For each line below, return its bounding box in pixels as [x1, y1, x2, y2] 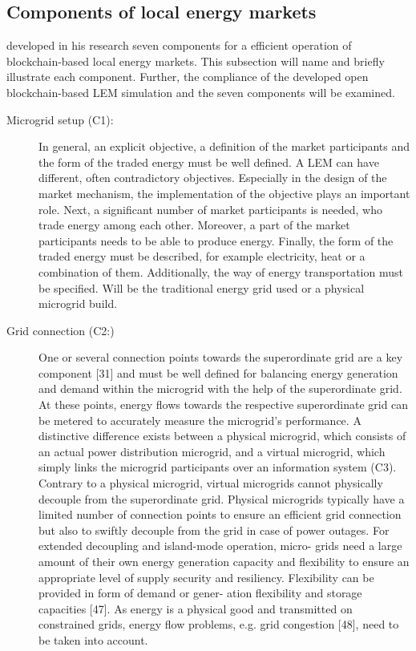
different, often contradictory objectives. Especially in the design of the [38, 169, 387, 186]
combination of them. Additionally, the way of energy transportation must [38, 263, 403, 280]
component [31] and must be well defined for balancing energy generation [38, 364, 398, 381]
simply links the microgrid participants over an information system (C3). [38, 459, 397, 475]
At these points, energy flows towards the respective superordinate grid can [38, 396, 409, 413]
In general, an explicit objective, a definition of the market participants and [38, 138, 410, 155]
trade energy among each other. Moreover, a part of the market [38, 216, 350, 233]
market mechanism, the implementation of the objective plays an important [38, 184, 410, 201]
